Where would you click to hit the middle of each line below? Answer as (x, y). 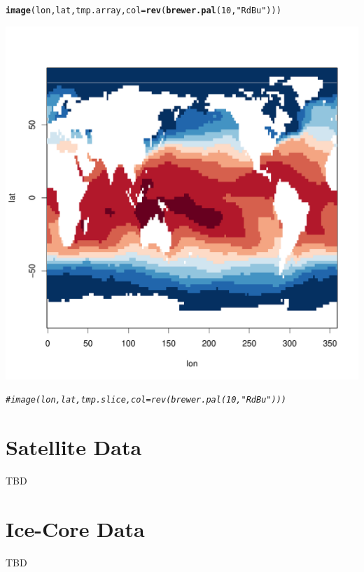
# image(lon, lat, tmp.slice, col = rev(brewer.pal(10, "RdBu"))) (146, 400)
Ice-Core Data (75, 528)
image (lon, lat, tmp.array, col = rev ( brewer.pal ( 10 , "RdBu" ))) (143, 11)
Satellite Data (74, 447)
